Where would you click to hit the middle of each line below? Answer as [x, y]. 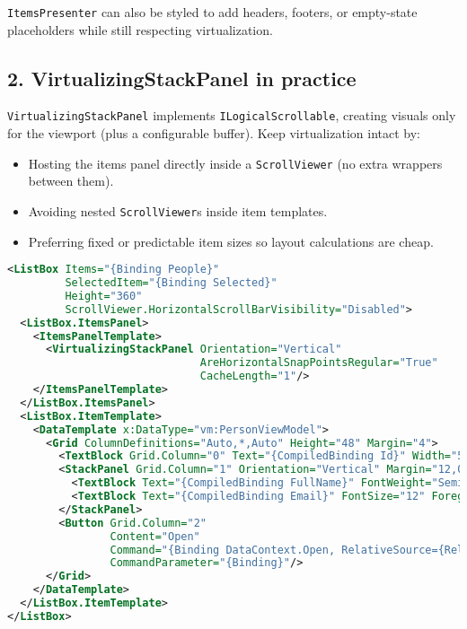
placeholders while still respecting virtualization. [140, 29]
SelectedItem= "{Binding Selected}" [171, 283]
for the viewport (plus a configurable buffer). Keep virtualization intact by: [214, 133]
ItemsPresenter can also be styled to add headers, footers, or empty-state [212, 12]
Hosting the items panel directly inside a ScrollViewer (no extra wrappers [235, 163]
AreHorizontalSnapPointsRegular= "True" [319, 363]
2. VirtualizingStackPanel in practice [182, 78]
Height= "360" [104, 296]
